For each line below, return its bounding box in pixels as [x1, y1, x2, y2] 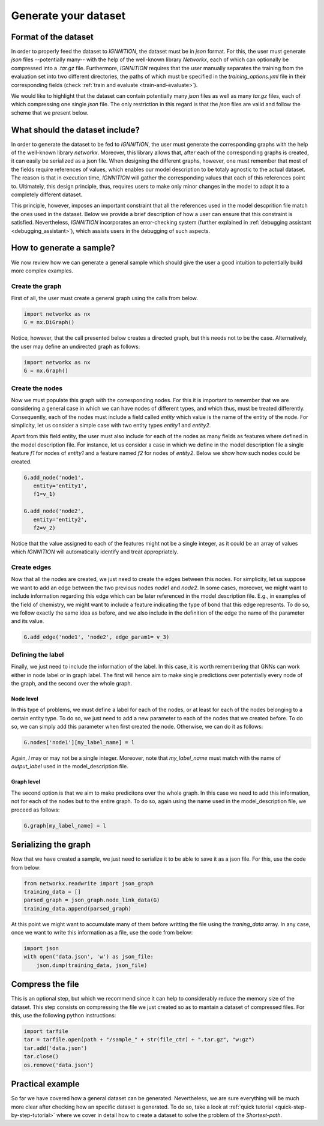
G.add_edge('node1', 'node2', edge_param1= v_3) [23, 634, 170, 640]
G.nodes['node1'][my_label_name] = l [23, 739, 135, 746]
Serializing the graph [11, 840, 91, 850]
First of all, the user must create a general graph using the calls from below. [11, 295, 198, 302]
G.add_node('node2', [23, 508, 84, 514]
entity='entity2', [33, 516, 88, 523]
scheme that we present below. [11, 109, 89, 116]
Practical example [11, 1079, 80, 1089]
